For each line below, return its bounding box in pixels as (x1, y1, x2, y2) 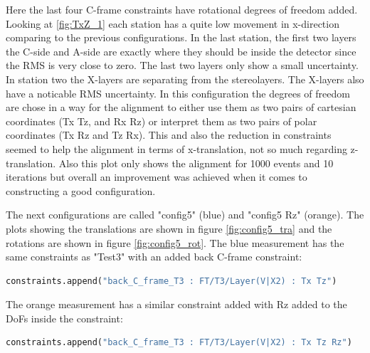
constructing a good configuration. (6, 183, 156, 198)
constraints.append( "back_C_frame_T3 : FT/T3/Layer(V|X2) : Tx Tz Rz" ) (6, 337, 352, 348)
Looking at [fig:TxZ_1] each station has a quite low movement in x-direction (6, 16, 339, 31)
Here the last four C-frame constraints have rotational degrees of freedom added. (6, 2, 358, 16)
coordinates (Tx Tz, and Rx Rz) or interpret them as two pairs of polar (6, 113, 317, 128)
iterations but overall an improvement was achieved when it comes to (6, 169, 307, 184)
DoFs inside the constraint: (6, 310, 123, 325)
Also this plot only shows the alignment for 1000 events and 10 (58, 155, 334, 170)
